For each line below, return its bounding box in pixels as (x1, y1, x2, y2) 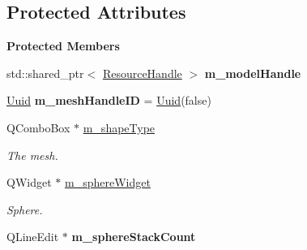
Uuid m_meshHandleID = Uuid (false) (6, 92, 211, 109)
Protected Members (6, 37, 120, 54)
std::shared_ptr (6, 64, 84, 81)
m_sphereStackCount (71, 228, 196, 245)
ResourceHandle (102, 64, 182, 81)
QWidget (6, 174, 52, 191)
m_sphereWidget (64, 174, 151, 191)
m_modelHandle (204, 64, 301, 81)
